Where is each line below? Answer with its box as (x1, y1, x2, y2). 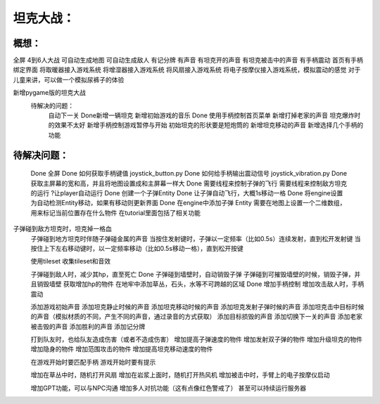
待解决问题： (13, 149, 69, 161)
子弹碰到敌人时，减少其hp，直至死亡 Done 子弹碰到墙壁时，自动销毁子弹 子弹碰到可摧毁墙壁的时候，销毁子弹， (30, 270, 355, 278)
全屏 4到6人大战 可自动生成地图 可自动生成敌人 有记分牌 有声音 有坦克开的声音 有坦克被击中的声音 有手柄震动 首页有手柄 (13, 56, 364, 65)
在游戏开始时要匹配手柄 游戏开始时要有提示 (30, 358, 156, 366)
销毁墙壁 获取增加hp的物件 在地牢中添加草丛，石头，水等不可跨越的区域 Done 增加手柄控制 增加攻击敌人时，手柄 (36, 280, 365, 288)
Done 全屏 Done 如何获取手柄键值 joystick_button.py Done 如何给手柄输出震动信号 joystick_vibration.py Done (30, 169, 348, 178)
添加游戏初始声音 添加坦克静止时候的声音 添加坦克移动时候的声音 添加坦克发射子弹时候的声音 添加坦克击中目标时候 (30, 302, 365, 311)
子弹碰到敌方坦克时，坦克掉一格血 (13, 225, 112, 233)
